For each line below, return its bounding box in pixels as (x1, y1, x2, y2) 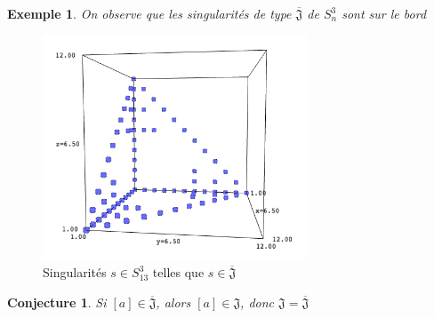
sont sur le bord (342, 4, 427, 22)
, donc (240, 292, 275, 311)
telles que (152, 263, 205, 282)
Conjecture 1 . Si (7, 292, 107, 311)
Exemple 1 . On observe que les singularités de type (7, 4, 292, 22)
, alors (156, 292, 191, 311)
